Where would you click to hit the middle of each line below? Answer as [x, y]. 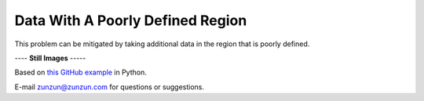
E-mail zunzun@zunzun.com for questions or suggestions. [109, 87]
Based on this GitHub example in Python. [80, 72]
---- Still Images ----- [50, 58]
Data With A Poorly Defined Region [131, 20]
